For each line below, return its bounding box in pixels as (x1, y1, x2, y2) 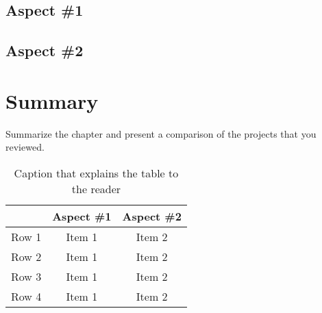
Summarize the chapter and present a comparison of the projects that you (5, 126, 317, 140)
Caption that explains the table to (14, 164, 179, 181)
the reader (71, 180, 121, 197)
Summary (5, 86, 99, 114)
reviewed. (5, 140, 45, 154)
